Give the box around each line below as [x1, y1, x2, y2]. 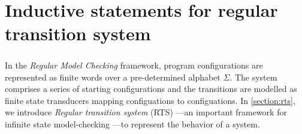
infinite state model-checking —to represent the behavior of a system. [5, 117, 260, 130]
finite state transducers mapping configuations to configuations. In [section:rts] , [5, 94, 295, 106]
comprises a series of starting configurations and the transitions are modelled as [5, 82, 297, 95]
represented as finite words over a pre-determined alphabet [5, 70, 221, 83]
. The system [229, 70, 277, 83]
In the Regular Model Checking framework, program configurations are [5, 58, 263, 71]
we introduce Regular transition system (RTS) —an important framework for [5, 106, 287, 118]
